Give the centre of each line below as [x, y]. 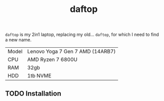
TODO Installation [33, 93]
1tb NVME [39, 76]
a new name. [18, 40]
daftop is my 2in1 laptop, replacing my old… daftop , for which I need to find [82, 35]
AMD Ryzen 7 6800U [52, 60]
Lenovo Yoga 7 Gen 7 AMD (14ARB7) [72, 52]
